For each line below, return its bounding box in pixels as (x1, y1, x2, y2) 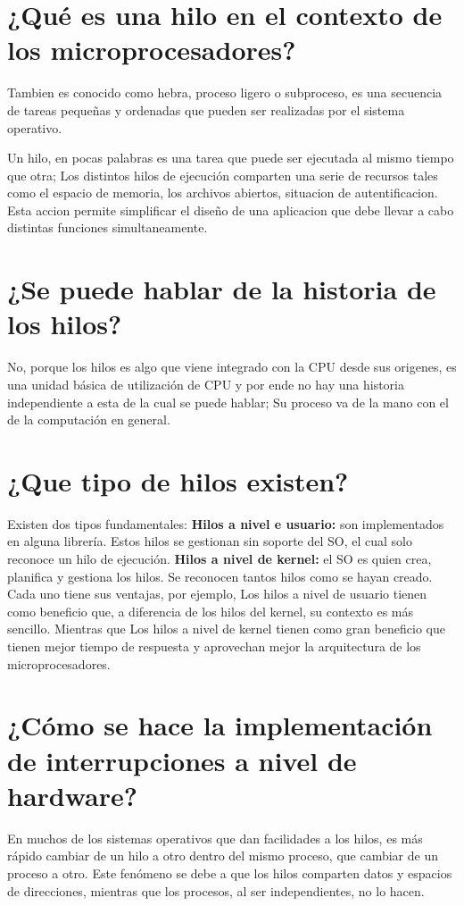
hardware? (7, 776, 137, 813)
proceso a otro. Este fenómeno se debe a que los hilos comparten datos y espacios (7, 863, 452, 882)
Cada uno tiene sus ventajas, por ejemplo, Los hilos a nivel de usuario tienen (7, 584, 427, 603)
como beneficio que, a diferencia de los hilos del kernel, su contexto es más (7, 601, 414, 620)
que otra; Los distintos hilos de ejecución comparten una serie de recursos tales (7, 165, 438, 184)
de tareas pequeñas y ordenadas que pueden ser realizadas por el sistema (7, 100, 405, 119)
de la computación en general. (7, 410, 170, 429)
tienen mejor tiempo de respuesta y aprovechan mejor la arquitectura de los (7, 637, 421, 656)
